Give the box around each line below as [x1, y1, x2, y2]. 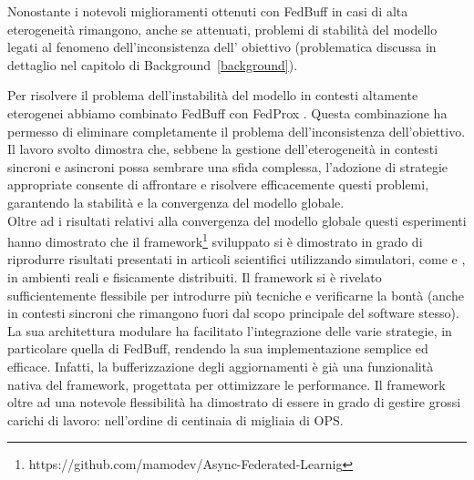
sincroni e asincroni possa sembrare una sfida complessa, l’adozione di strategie [7, 157, 448, 176]
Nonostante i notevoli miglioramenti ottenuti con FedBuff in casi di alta [7, 2, 408, 20]
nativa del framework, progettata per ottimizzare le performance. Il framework [7, 374, 446, 393]
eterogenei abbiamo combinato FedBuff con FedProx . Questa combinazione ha [7, 103, 448, 122]
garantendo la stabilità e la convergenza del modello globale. [7, 192, 345, 211]
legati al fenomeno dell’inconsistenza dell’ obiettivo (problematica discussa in [7, 37, 437, 56]
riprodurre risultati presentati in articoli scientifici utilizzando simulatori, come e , [7, 250, 466, 269]
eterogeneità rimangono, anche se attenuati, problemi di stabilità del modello [7, 19, 438, 38]
